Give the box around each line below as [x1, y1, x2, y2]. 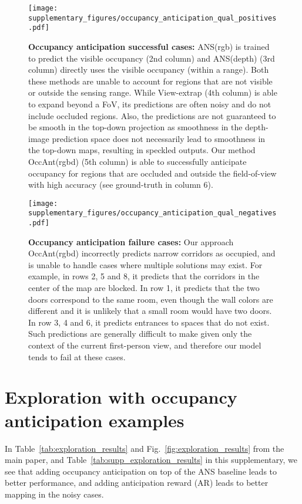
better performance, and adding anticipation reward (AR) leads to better [5, 476, 269, 489]
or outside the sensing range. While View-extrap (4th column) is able [28, 86, 277, 99]
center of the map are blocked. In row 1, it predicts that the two [28, 282, 260, 294]
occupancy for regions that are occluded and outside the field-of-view [28, 167, 277, 179]
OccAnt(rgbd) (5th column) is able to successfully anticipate [28, 155, 247, 167]
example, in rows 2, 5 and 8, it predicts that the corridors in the [28, 270, 260, 282]
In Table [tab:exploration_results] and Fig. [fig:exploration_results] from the [5, 442, 284, 454]
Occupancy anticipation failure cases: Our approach [28, 235, 234, 248]
